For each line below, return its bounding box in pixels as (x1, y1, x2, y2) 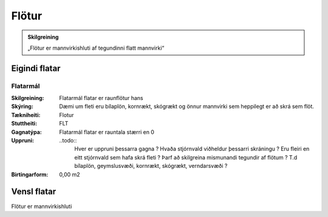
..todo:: (59, 137, 77, 144)
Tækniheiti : (11, 111, 41, 118)
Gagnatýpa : (11, 128, 42, 136)
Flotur (59, 111, 74, 118)
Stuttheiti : (11, 120, 38, 127)
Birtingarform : (11, 170, 49, 178)
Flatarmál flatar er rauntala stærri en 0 (59, 128, 155, 136)
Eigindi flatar (11, 63, 61, 73)
